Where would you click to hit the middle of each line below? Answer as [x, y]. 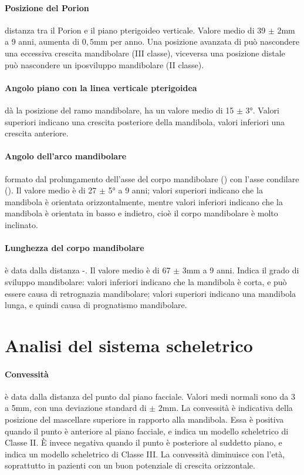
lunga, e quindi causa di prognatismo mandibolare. [96, 305]
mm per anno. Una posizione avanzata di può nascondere [197, 41]
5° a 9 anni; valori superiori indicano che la [185, 190]
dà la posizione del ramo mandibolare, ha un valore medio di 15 [119, 110]
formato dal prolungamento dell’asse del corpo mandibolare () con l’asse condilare [152, 178]
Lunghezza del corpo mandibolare [75, 248]
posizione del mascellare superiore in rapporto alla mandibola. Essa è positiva [144, 419]
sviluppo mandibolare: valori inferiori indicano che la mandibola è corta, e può [146, 281]
